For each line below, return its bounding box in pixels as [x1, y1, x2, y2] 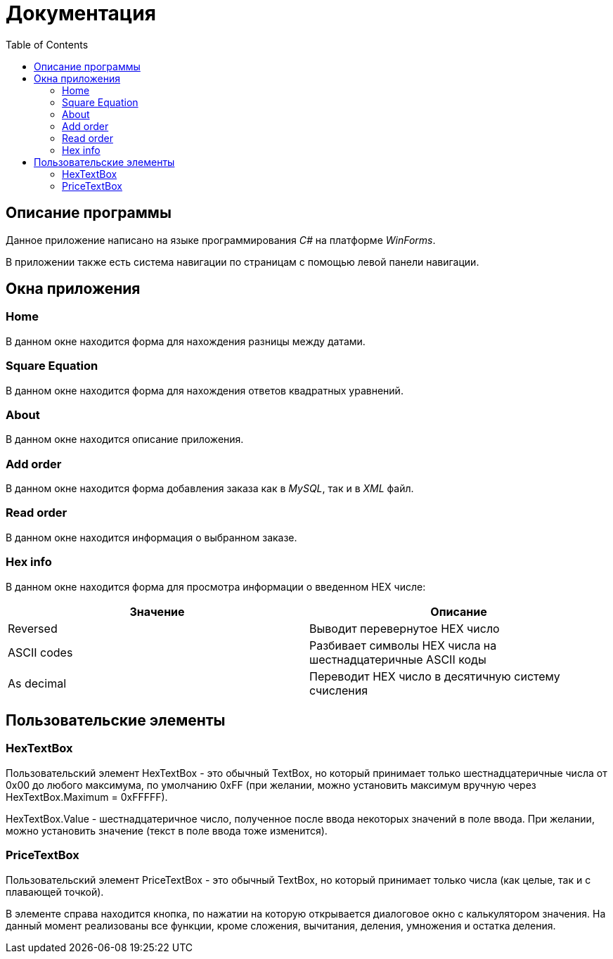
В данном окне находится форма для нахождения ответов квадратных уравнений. [6, 384, 404, 397]
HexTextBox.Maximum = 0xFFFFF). [6, 790, 168, 803]
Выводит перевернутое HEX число [309, 621, 500, 636]
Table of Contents [6, 38, 89, 51]
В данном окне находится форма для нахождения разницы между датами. [6, 335, 366, 347]
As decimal [8, 676, 66, 690]
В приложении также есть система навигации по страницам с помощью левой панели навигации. [6, 255, 479, 268]
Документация [6, 1, 156, 25]
